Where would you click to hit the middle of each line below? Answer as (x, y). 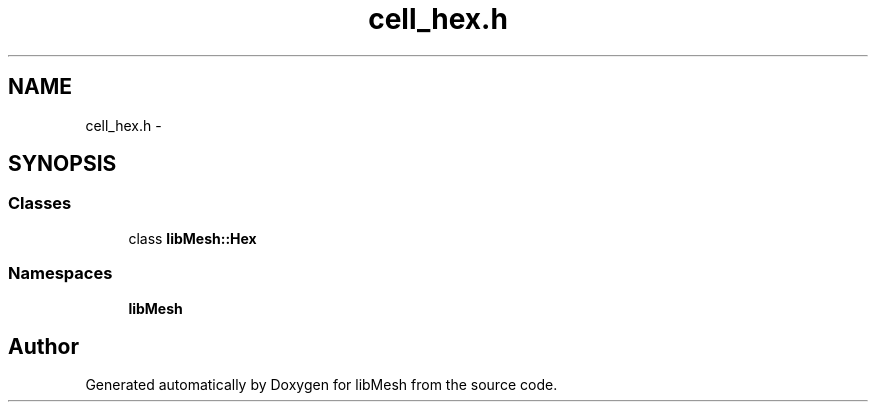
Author (43, 346)
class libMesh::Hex (192, 238)
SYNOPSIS (62, 164)
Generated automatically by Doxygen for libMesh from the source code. (321, 385)
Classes (40, 203)
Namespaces (60, 273)
